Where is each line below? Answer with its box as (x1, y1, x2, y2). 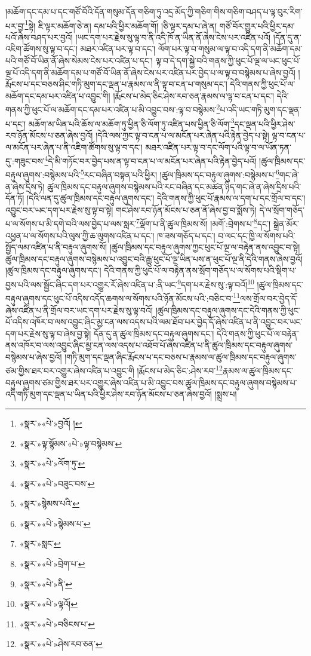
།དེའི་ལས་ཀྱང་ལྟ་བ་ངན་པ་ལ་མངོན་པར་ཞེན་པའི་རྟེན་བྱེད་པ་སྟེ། (96, 128, 269, 141)
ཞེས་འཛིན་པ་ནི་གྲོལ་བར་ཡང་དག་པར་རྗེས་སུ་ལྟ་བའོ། (5, 304, 153, 316)
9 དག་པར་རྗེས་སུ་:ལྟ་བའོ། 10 (177, 277, 254, 290)
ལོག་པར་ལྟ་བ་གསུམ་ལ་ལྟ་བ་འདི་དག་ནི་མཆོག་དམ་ (158, 42, 303, 55)
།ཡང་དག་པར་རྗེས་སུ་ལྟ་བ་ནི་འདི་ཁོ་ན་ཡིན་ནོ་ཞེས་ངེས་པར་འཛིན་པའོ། (75, 30, 271, 43)
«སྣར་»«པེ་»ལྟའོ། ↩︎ (19, 597, 78, 610)
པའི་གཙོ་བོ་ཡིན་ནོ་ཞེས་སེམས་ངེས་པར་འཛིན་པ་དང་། (5, 54, 153, 67)
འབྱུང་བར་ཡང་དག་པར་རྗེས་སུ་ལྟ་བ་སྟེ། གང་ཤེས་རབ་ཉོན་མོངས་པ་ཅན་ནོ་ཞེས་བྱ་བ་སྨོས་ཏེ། (5, 203, 257, 216)
